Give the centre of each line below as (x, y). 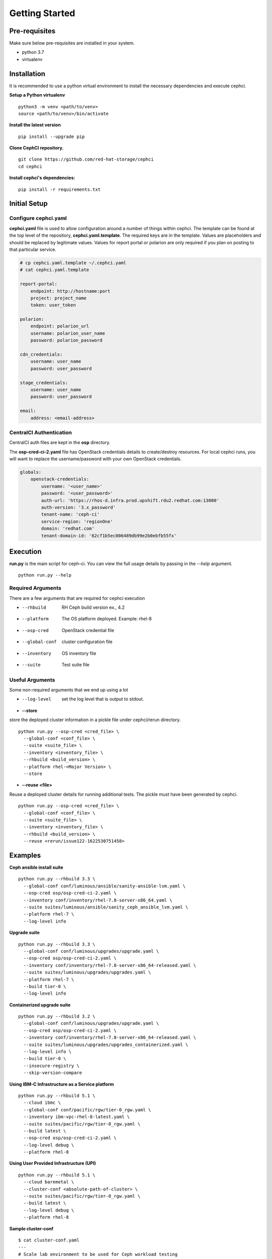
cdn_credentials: (41, 355)
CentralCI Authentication (41, 432)
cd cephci (30, 166)
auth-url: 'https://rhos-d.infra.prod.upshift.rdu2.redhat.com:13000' (130, 500)
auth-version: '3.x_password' (78, 508)
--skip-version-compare (53, 1073)
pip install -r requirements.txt (59, 189)
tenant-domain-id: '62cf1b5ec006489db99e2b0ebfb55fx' (109, 536)
